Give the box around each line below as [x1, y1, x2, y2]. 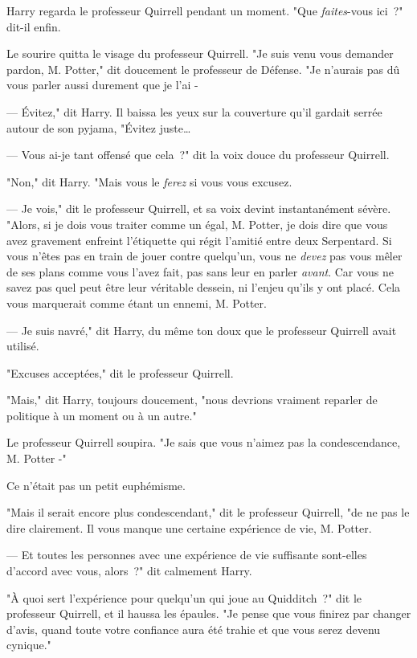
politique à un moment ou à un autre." [6, 407, 197, 423]
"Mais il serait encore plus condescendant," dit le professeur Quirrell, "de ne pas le [6, 504, 410, 521]
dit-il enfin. [6, 18, 61, 35]
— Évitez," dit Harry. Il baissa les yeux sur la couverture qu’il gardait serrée [6, 103, 382, 120]
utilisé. [6, 337, 39, 354]
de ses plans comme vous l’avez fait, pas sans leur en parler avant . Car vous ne [6, 263, 394, 280]
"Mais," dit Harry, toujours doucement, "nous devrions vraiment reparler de [6, 391, 378, 408]
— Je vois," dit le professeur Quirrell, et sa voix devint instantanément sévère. [6, 200, 391, 217]
